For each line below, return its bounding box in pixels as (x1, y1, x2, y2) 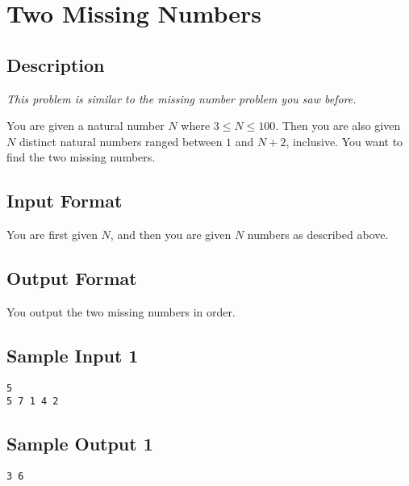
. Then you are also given (275, 117, 401, 134)
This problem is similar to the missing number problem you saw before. (6, 90, 357, 107)
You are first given (6, 226, 98, 243)
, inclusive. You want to (286, 132, 403, 149)
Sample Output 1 (6, 431, 153, 456)
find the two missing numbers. (6, 149, 156, 165)
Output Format (6, 266, 137, 291)
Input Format (6, 188, 123, 213)
